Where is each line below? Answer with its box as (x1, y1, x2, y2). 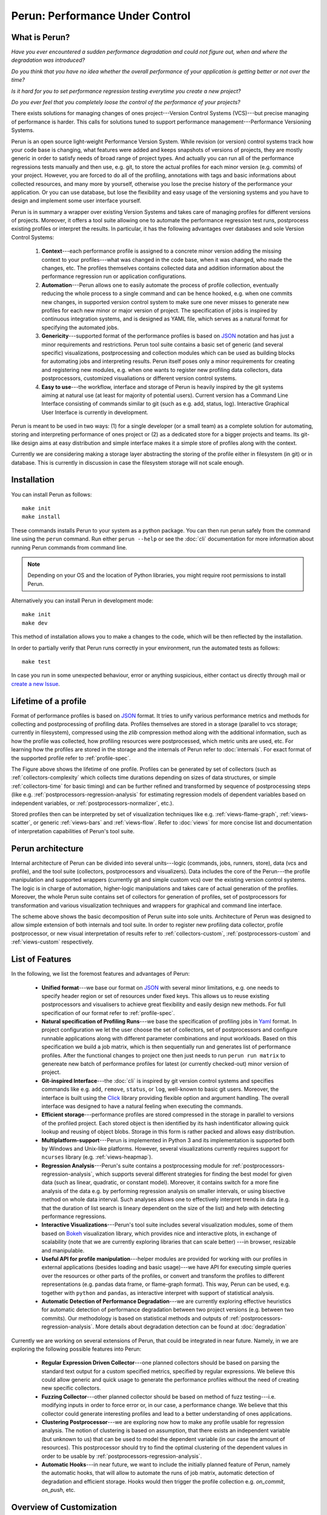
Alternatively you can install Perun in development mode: (11, 597, 154, 604)
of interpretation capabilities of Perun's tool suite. (11, 827, 135, 834)
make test (22, 658, 51, 665)
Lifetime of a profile (11, 696, 87, 706)
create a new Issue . (11, 680, 61, 687)
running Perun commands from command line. (11, 544, 127, 551)
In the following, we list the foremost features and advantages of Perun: (11, 970, 190, 977)
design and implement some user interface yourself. (11, 197, 142, 204)
